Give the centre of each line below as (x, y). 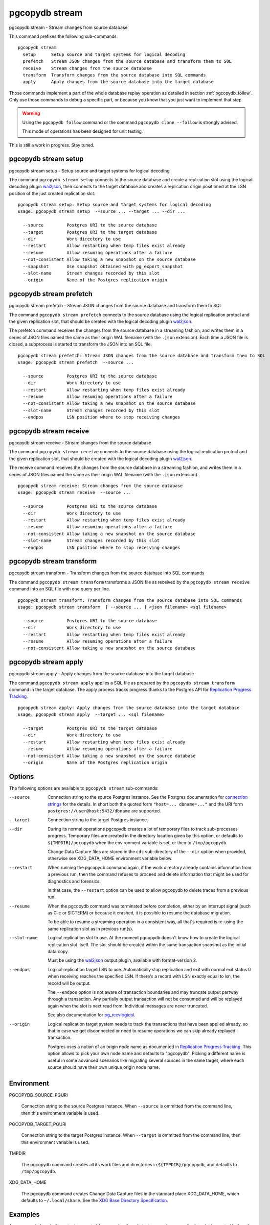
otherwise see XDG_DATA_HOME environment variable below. (110, 858)
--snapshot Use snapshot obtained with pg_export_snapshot (103, 266)
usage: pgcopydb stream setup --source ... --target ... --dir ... (101, 211)
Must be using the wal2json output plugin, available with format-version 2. (123, 960)
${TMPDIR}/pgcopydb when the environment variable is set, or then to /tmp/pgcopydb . (137, 842)
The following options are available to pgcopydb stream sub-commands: (84, 788)
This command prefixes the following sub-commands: (64, 36)
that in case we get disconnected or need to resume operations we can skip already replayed (142, 1030)
